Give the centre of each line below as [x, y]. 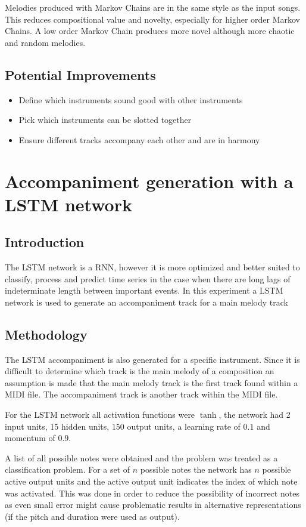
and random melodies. [45, 42]
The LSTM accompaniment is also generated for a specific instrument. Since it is [152, 359]
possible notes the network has [196, 469]
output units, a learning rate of [184, 426]
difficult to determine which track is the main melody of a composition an [140, 371]
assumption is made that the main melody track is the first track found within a [152, 382]
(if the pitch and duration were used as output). [92, 516]
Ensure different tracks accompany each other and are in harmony [139, 139]
